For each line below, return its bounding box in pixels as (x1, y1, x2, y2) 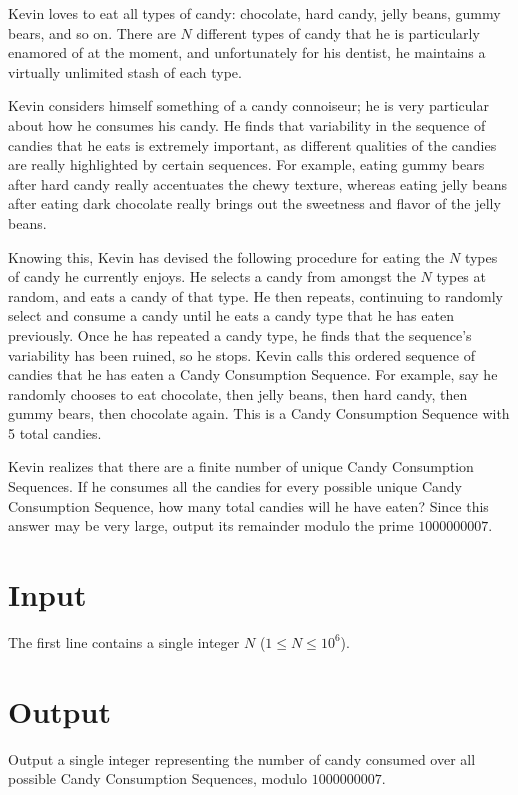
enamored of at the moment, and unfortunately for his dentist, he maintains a (8, 42, 486, 63)
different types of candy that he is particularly (196, 22, 480, 43)
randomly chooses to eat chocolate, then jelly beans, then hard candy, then (8, 383, 468, 404)
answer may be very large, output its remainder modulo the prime (8, 515, 414, 536)
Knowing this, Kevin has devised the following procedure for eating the (8, 246, 445, 267)
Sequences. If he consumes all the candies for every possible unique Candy (8, 476, 462, 497)
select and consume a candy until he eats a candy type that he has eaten (8, 305, 454, 326)
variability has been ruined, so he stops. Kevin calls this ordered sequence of (8, 344, 475, 365)
